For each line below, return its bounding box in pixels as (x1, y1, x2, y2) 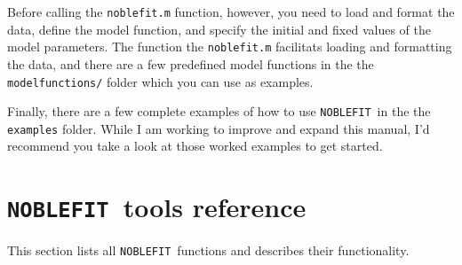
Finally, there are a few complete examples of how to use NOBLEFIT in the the (7, 102, 431, 121)
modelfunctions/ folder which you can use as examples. (7, 72, 314, 90)
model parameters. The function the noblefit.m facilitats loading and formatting (7, 37, 452, 56)
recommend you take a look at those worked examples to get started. (7, 136, 383, 155)
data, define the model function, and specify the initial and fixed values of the (7, 19, 431, 38)
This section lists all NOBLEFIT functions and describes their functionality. (7, 241, 410, 260)
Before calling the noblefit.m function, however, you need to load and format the (7, 3, 455, 20)
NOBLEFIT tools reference (7, 189, 307, 225)
